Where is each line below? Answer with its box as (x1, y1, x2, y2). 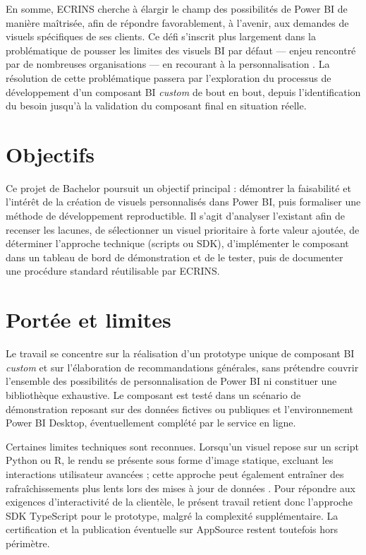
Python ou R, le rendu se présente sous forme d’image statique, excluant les (6, 453, 334, 467)
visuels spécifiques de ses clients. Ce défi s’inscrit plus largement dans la (6, 29, 316, 44)
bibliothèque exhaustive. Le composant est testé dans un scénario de (6, 387, 301, 402)
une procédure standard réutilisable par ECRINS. (6, 263, 220, 278)
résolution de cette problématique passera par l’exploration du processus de (6, 70, 331, 85)
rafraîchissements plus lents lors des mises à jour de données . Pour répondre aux (6, 480, 355, 495)
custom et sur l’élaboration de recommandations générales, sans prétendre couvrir (6, 359, 359, 374)
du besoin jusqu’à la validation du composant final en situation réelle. (6, 98, 307, 113)
